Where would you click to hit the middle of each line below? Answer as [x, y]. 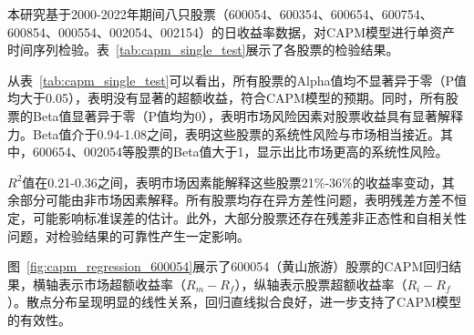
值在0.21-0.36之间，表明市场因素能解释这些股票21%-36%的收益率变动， [232, 182]
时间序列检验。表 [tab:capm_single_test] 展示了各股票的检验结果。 [203, 50]
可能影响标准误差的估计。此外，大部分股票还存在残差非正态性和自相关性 [249, 217]
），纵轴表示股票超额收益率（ [321, 284]
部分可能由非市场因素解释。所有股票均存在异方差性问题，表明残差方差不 [237, 200]
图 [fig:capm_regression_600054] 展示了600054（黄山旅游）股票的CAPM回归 [228, 266]
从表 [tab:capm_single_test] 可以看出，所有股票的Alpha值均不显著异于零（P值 [237, 80]
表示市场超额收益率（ [122, 284]
